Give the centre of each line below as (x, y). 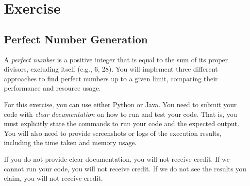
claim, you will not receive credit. (53, 178)
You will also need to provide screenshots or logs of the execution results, (113, 133)
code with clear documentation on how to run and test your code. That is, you (121, 114)
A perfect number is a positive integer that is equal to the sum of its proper (116, 59)
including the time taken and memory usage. (70, 142)
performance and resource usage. (52, 88)
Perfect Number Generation (76, 39)
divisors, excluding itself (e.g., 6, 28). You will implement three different (111, 69)
